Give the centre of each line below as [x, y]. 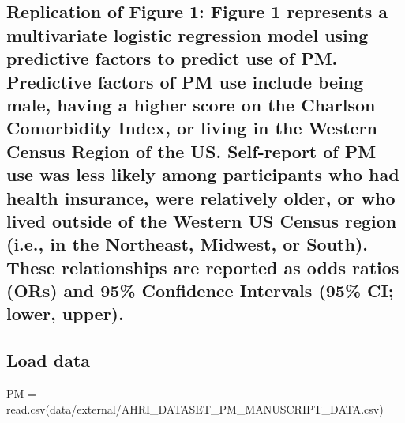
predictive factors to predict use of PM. [172, 58]
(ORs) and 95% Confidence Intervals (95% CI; [200, 291]
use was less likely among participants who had [203, 174]
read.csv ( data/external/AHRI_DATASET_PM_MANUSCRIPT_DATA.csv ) [195, 408]
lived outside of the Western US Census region [202, 220]
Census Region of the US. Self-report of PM [191, 151]
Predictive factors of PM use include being [185, 81]
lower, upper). [65, 313]
